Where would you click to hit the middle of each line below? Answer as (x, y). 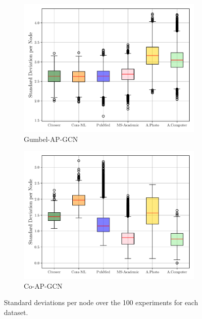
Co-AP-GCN (43, 286)
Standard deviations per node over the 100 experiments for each (101, 302)
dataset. (16, 312)
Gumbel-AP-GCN (51, 139)
